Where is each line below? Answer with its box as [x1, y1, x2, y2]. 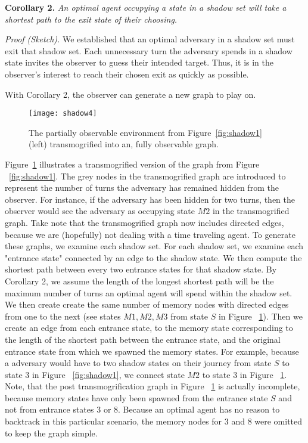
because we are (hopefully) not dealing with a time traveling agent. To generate [5, 228, 295, 240]
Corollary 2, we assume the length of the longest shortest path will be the [5, 274, 274, 287]
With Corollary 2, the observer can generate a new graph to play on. [5, 88, 256, 100]
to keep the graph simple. [5, 426, 98, 439]
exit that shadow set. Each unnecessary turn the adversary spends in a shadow [5, 44, 293, 57]
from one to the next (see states [5, 309, 121, 322]
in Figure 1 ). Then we [218, 309, 303, 322]
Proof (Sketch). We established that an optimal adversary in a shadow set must [5, 33, 295, 45]
